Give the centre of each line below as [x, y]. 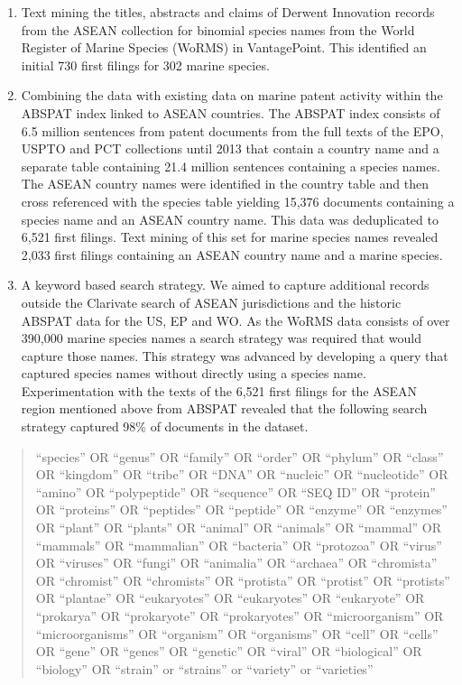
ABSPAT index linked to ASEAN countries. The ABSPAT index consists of [231, 112]
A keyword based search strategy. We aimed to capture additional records [225, 285]
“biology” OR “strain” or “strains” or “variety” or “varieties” [204, 668]
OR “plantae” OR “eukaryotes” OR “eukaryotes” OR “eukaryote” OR [230, 598]
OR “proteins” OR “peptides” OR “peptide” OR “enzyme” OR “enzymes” [241, 509]
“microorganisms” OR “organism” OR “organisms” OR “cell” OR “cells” [237, 633]
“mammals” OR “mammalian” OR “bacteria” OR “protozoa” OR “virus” [239, 545]
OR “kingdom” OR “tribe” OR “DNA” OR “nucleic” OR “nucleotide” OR [242, 474]
